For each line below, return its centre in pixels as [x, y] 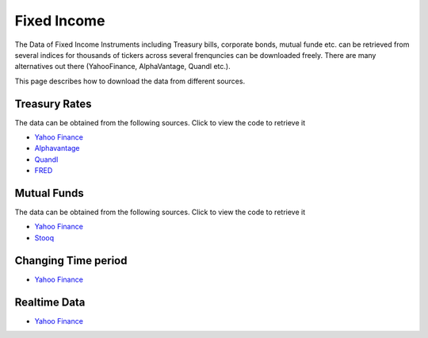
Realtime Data [50, 302]
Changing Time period [71, 261]
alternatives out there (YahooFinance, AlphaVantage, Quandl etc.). [122, 67]
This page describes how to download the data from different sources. [130, 81]
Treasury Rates [53, 104]
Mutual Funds [50, 193]
